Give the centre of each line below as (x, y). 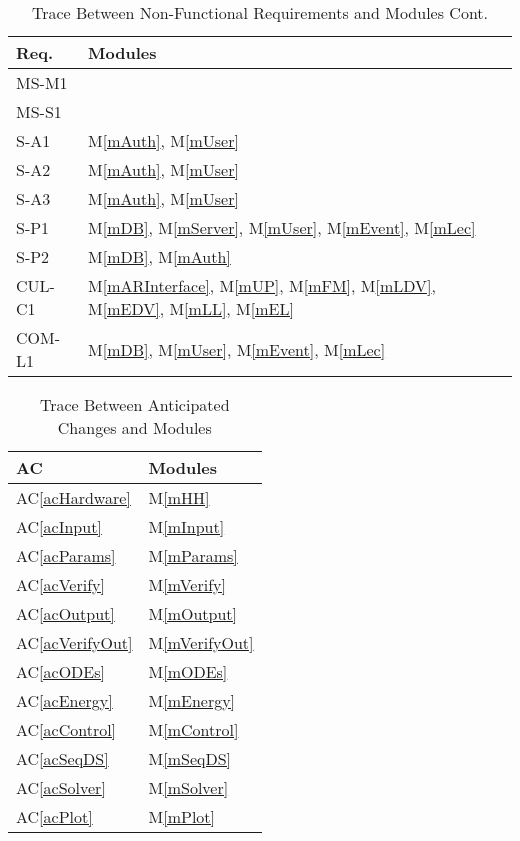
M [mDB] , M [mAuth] (159, 256)
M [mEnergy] (192, 700)
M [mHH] (179, 497)
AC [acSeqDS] (62, 758)
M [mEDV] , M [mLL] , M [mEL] (191, 308)
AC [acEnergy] (64, 700)
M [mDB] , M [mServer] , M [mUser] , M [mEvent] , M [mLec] (282, 227)
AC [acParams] (66, 555)
